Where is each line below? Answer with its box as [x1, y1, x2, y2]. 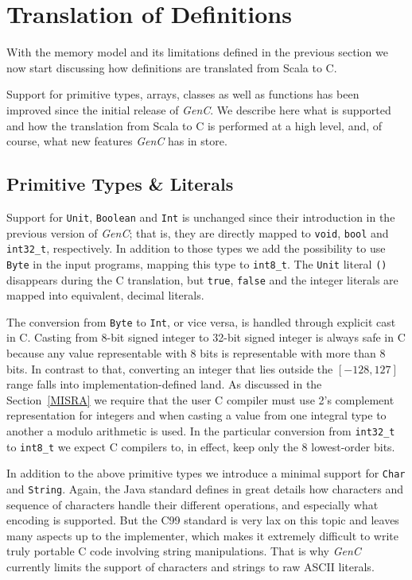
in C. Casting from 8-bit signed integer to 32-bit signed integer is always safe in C [6, 329, 406, 346]
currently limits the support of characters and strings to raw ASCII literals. [6, 558, 375, 574]
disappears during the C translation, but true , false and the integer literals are [6, 271, 398, 288]
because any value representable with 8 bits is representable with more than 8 [6, 345, 386, 362]
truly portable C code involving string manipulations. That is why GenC [6, 543, 361, 559]
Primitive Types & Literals [6, 172, 234, 196]
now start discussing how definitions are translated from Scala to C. [6, 59, 337, 75]
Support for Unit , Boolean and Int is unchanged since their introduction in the [6, 208, 395, 225]
